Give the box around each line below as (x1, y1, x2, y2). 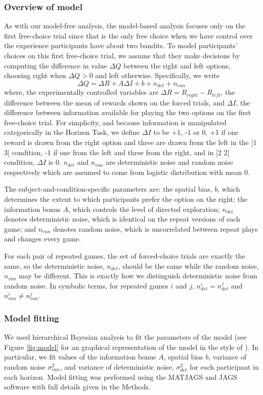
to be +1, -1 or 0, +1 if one (153, 127, 239, 137)
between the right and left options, (123, 60, 231, 70)
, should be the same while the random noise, (118, 260, 259, 271)
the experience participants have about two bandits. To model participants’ (4, 40, 238, 51)
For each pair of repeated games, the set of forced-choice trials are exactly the (4, 250, 245, 261)
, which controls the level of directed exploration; (68, 203, 220, 214)
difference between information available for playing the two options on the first (4, 107, 251, 118)
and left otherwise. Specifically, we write (95, 70, 220, 81)
